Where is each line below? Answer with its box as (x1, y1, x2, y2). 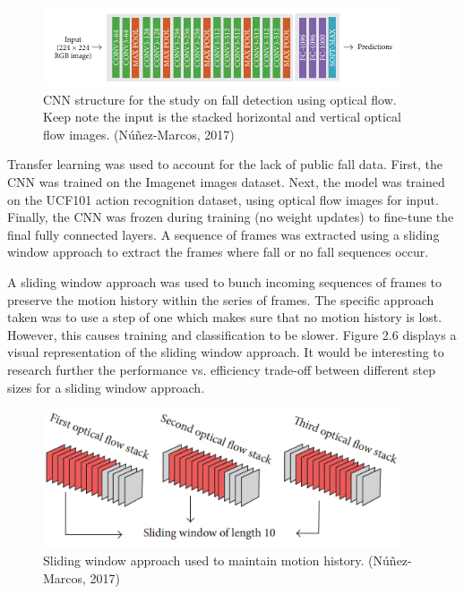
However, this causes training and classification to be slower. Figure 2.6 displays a (7, 325, 457, 344)
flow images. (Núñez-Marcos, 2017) (43, 124, 235, 143)
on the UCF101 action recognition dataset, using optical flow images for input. (7, 190, 439, 208)
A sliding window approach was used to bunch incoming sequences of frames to (7, 272, 443, 291)
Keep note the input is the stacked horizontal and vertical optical (43, 107, 402, 126)
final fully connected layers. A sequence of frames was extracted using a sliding (7, 225, 440, 243)
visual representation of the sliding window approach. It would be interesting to (7, 343, 444, 361)
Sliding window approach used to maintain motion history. (43, 551, 365, 570)
